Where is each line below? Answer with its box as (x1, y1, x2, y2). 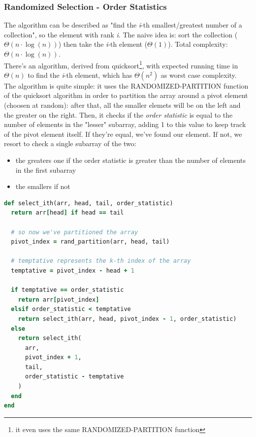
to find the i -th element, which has (28, 69, 132, 80)
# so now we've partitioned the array (11, 228, 138, 236)
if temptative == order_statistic (11, 286, 124, 294)
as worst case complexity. (160, 69, 237, 80)
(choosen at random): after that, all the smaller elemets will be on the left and (4, 100, 241, 110)
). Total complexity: (168, 39, 228, 49)
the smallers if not (15, 181, 70, 191)
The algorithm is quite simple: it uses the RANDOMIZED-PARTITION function (4, 80, 249, 91)
